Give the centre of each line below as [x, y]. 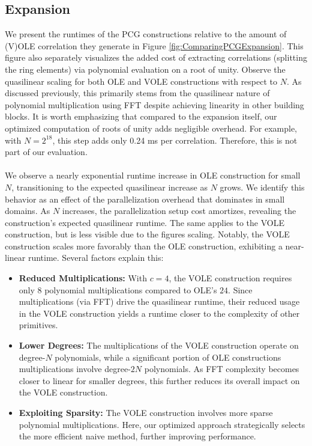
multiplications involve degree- [75, 369]
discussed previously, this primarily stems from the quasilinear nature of [137, 93]
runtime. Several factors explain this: [96, 258]
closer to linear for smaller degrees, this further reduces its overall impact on [159, 380]
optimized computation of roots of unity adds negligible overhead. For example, [151, 128]
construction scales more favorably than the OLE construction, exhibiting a [144, 246]
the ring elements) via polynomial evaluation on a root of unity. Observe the [145, 69]
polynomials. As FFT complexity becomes [222, 369]
